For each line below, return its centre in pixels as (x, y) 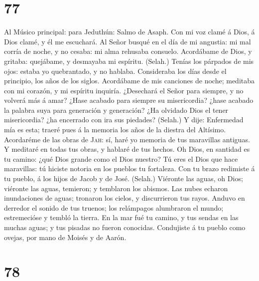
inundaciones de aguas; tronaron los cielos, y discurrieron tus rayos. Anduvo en (125, 198)
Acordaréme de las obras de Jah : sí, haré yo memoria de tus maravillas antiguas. (127, 139)
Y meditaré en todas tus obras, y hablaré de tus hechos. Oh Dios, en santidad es (127, 149)
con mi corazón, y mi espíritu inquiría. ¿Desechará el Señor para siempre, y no (124, 90)
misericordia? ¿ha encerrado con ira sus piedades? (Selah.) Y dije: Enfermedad (124, 120)
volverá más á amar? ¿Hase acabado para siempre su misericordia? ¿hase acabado (129, 100)
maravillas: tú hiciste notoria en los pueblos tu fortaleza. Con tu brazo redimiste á (129, 168)
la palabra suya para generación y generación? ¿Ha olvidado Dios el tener (116, 110)
